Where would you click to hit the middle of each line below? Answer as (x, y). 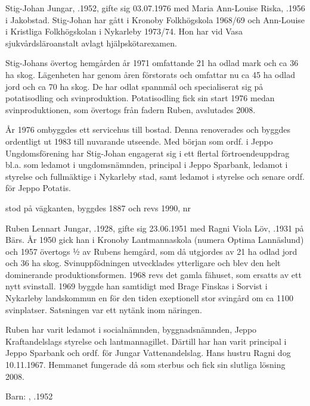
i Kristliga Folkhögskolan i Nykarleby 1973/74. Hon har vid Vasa (124, 31)
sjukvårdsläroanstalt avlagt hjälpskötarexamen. (91, 43)
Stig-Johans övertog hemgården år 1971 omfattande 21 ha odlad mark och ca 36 (152, 63)
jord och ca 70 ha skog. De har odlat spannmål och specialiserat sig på (134, 86)
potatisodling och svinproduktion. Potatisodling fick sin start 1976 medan (140, 98)
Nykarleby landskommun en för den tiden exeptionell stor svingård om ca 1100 (150, 298)
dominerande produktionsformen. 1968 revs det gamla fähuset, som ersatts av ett (154, 274)
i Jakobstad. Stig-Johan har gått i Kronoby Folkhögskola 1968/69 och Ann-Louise (155, 19)
